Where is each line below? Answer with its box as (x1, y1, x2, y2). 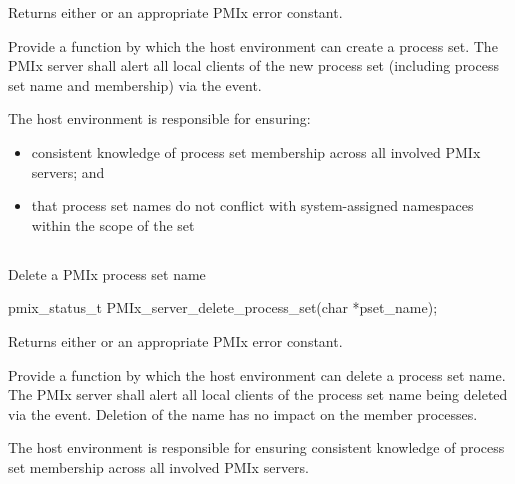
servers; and (31, 161, 105, 182)
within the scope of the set (31, 214, 195, 235)
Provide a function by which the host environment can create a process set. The (8, 35, 498, 56)
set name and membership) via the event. (8, 74, 262, 95)
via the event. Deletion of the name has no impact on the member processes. (8, 403, 478, 424)
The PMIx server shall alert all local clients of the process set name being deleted (8, 384, 508, 405)
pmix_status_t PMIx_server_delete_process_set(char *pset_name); (8, 297, 438, 318)
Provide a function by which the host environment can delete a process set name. (8, 364, 506, 385)
